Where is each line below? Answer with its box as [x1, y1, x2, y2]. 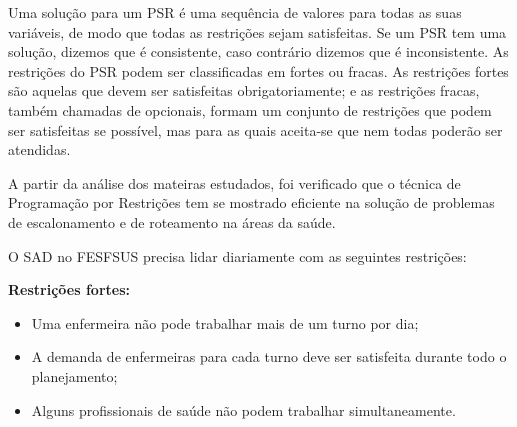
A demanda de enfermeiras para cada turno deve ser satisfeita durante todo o [31, 346, 507, 367]
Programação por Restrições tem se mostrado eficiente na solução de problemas [8, 192, 495, 213]
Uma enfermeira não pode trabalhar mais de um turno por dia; [31, 312, 419, 333]
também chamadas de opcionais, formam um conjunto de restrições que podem [8, 99, 492, 120]
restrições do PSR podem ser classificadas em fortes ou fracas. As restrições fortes [8, 60, 509, 81]
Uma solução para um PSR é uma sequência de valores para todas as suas [8, 2, 462, 22]
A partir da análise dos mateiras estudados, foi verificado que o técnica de [8, 172, 461, 193]
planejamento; [31, 365, 118, 386]
